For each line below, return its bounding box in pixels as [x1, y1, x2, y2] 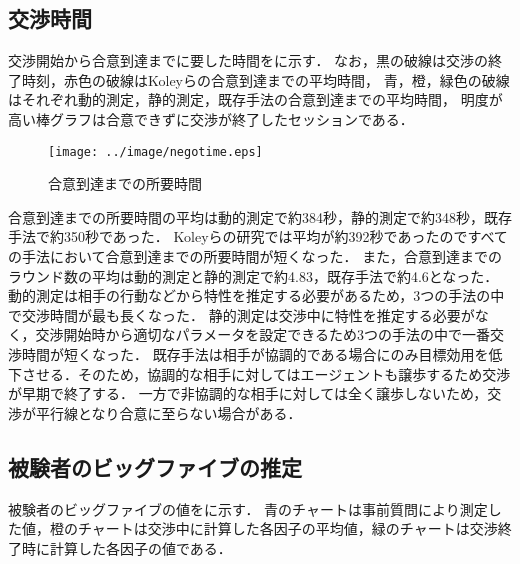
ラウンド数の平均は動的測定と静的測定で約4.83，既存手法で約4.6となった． [8, 265, 499, 286]
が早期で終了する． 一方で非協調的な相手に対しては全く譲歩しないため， [8, 383, 488, 404]
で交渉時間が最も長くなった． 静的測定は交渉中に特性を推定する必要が [8, 304, 475, 325]
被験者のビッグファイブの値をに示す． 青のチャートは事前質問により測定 [8, 498, 488, 519]
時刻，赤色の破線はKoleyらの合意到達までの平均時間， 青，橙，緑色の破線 [21, 69, 510, 90]
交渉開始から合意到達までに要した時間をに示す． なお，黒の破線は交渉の [8, 50, 489, 71]
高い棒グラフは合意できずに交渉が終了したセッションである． [8, 108, 414, 129]
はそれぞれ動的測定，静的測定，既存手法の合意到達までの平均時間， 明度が [8, 89, 503, 110]
